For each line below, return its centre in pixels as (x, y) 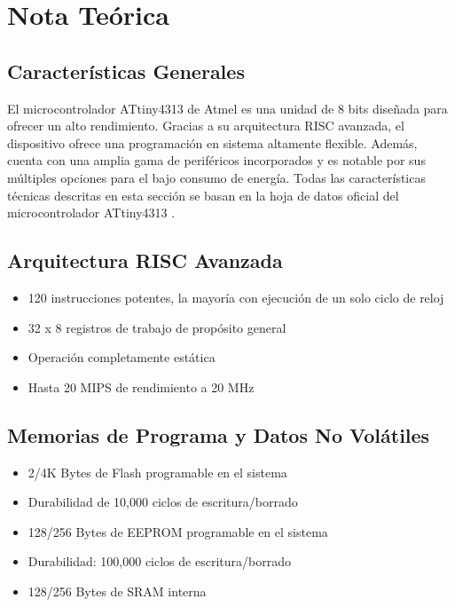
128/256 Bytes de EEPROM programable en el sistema (178, 531)
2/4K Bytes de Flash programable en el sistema (157, 472)
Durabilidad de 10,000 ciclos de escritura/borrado (163, 502)
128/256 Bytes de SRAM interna (117, 591)
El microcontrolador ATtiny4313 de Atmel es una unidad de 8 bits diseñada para (227, 108)
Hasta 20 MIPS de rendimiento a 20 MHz (141, 386)
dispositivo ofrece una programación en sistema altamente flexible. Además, (212, 142)
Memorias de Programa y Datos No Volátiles (219, 434)
